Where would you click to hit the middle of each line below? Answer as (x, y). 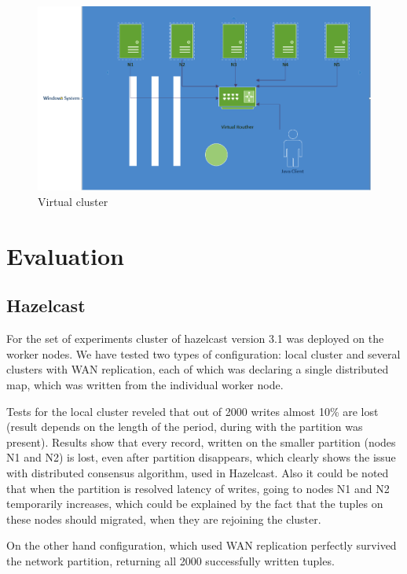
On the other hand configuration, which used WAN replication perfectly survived (202, 545)
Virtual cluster (73, 201)
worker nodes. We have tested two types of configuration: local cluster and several (203, 353)
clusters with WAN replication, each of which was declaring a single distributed (198, 369)
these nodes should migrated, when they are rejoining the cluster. (164, 519)
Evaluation (65, 255)
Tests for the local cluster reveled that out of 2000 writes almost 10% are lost (192, 411)
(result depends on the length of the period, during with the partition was (185, 427)
